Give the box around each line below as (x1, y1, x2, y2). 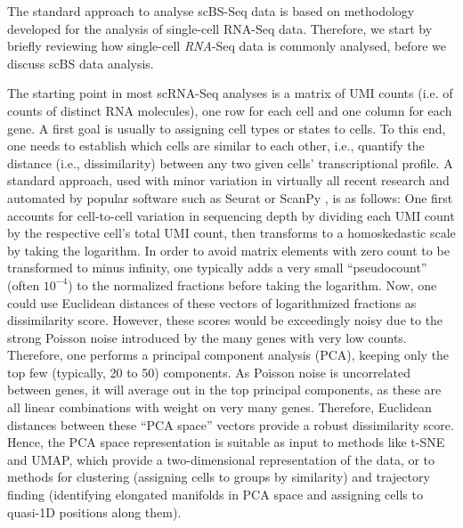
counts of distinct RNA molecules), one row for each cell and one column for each (7, 101, 452, 119)
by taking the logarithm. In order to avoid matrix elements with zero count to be (7, 240, 450, 259)
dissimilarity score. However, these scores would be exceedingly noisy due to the (7, 311, 443, 329)
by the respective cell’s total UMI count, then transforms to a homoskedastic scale (7, 223, 456, 242)
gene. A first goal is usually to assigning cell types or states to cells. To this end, (7, 118, 446, 137)
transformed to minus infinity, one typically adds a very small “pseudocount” (7, 258, 427, 277)
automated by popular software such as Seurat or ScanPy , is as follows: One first (7, 188, 453, 207)
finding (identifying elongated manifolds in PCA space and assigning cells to (7, 485, 423, 504)
